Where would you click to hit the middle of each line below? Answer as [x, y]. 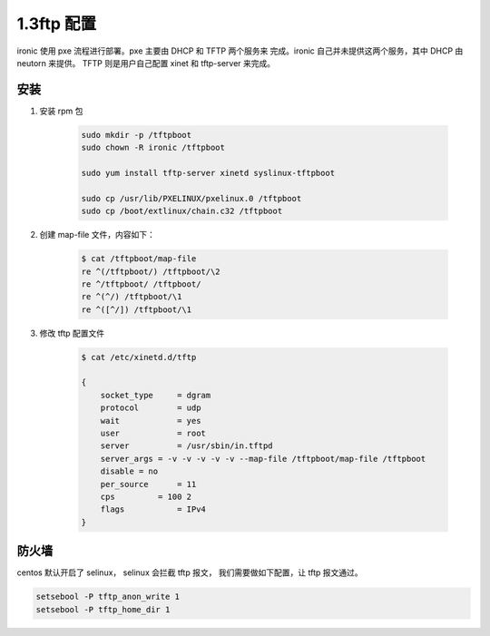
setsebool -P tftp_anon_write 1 [108, 597]
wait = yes [151, 421]
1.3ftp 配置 [57, 24]
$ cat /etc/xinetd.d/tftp [139, 357]
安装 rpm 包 [61, 111]
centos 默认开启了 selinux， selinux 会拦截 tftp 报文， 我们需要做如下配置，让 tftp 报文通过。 [190, 572]
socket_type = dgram [156, 395]
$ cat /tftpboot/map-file [139, 259]
